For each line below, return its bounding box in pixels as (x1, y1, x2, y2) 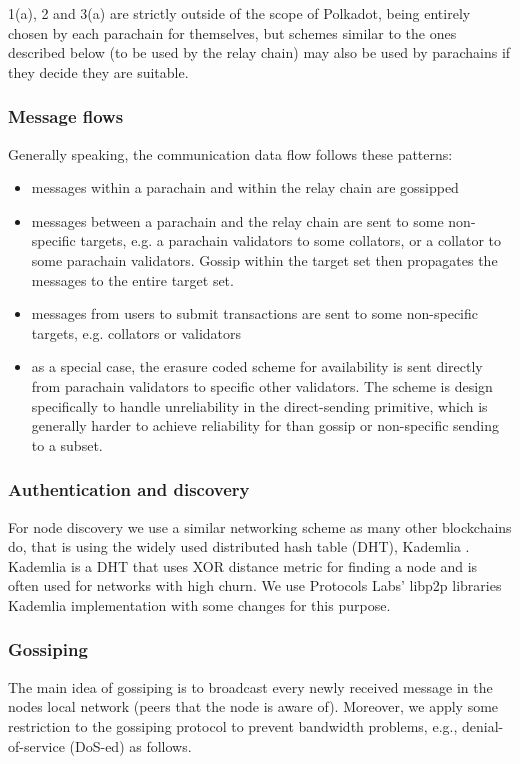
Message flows (8, 104, 124, 129)
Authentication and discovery (8, 477, 250, 502)
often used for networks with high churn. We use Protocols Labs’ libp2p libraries (8, 575, 502, 596)
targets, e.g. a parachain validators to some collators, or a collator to (80, 230, 501, 251)
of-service (8, 735, 65, 756)
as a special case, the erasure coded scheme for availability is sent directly (31, 356, 483, 377)
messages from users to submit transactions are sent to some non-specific (31, 303, 478, 324)
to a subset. (31, 434, 103, 455)
